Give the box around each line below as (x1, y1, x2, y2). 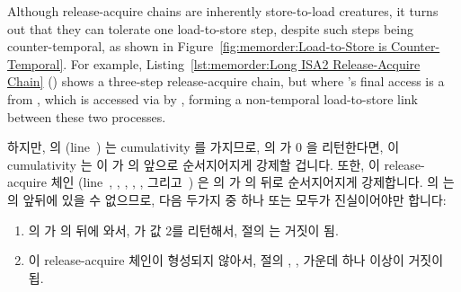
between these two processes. (7, 107, 166, 126)
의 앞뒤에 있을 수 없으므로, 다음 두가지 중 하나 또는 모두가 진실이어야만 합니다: (7, 190, 447, 208)
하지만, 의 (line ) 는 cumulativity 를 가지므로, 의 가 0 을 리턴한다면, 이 (7, 137, 400, 156)
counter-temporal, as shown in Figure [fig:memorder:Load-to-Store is (7, 37, 387, 56)
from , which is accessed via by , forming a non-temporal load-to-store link (7, 89, 419, 108)
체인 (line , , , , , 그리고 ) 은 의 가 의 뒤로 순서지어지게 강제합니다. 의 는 (50, 173, 455, 191)
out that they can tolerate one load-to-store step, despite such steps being (7, 19, 414, 38)
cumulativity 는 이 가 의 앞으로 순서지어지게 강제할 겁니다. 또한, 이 (7, 155, 380, 173)
